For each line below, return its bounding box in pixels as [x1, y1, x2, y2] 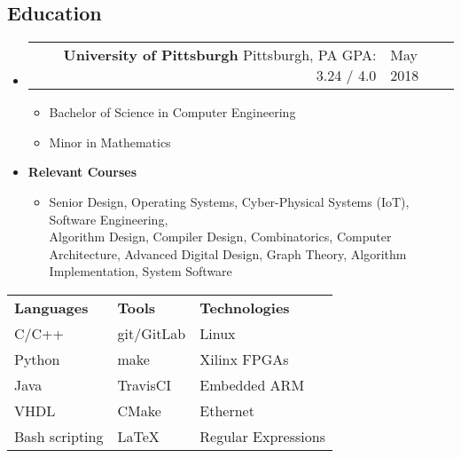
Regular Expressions [199, 425, 325, 446]
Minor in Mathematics [49, 132, 171, 151]
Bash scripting [14, 425, 104, 446]
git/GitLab [117, 322, 186, 343]
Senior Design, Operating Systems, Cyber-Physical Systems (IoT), [49, 192, 410, 210]
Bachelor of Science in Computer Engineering [49, 103, 296, 122]
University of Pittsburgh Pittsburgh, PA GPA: [63, 44, 377, 66]
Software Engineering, [49, 209, 168, 228]
